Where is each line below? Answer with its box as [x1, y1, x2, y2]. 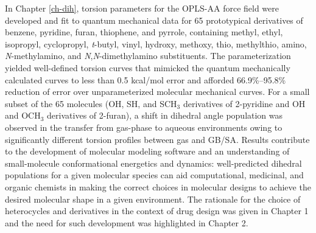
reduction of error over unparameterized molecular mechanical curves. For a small [5, 85, 310, 98]
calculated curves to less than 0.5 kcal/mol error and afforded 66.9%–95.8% [5, 73, 286, 86]
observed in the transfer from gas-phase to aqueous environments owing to [5, 120, 283, 133]
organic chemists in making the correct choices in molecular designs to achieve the [5, 180, 311, 193]
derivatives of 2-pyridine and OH [183, 97, 306, 110]
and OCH [5, 109, 41, 122]
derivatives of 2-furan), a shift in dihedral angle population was [47, 109, 283, 122]
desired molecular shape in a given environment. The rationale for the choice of [5, 192, 301, 205]
